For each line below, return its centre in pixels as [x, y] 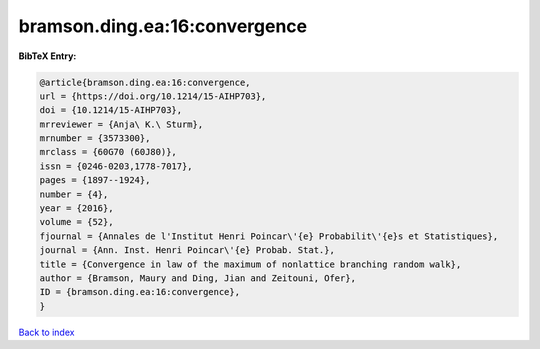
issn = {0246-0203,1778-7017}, [116, 166]
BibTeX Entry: [47, 56]
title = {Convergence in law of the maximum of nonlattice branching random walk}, [250, 264]
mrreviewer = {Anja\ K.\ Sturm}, [121, 124]
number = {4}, [74, 194]
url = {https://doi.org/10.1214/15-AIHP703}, [153, 96]
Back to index [46, 332]
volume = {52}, [76, 222]
